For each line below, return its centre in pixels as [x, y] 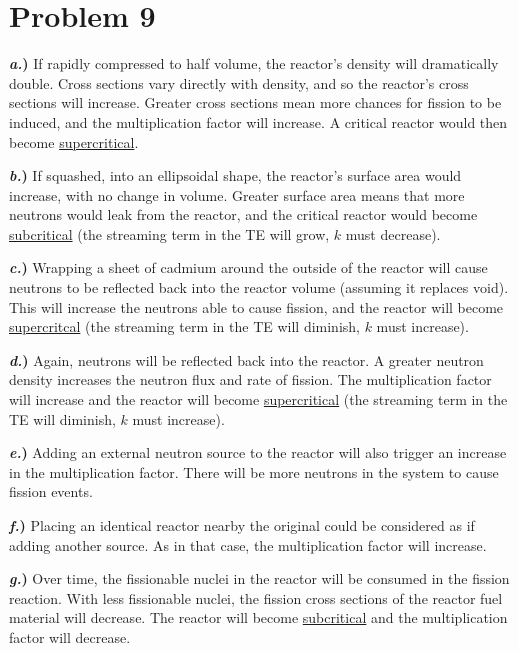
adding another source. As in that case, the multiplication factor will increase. [248, 544]
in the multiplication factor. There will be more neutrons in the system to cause [254, 471]
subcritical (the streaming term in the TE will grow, [169, 233]
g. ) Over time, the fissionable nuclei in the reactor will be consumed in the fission [259, 578]
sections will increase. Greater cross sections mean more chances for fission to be [255, 102]
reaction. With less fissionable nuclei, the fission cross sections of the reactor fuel [256, 597]
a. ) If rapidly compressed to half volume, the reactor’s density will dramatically [254, 63]
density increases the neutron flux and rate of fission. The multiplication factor [250, 379]
